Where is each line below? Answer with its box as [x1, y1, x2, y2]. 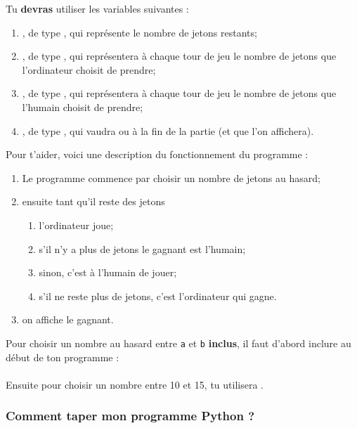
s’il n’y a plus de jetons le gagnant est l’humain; [39, 241, 246, 256]
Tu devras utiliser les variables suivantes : [6, 1, 189, 15]
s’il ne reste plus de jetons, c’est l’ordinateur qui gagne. [39, 288, 277, 303]
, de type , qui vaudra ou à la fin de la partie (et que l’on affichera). [22, 123, 314, 138]
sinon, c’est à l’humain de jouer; [39, 265, 177, 280]
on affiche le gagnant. [22, 312, 114, 327]
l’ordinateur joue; [39, 217, 114, 232]
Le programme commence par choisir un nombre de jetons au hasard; [22, 170, 320, 185]
